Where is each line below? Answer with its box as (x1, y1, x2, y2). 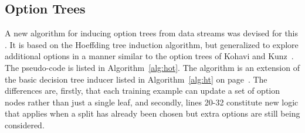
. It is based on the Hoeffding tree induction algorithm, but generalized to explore (5, 38, 299, 50)
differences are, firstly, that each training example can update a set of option (5, 84, 280, 97)
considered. (5, 118, 45, 131)
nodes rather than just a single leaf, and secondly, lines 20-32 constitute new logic (5, 96, 299, 108)
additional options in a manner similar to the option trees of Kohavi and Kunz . (5, 50, 294, 62)
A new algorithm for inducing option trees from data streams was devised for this (5, 27, 299, 39)
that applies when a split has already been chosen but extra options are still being (5, 107, 300, 120)
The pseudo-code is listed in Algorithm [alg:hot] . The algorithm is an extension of (5, 61, 300, 73)
